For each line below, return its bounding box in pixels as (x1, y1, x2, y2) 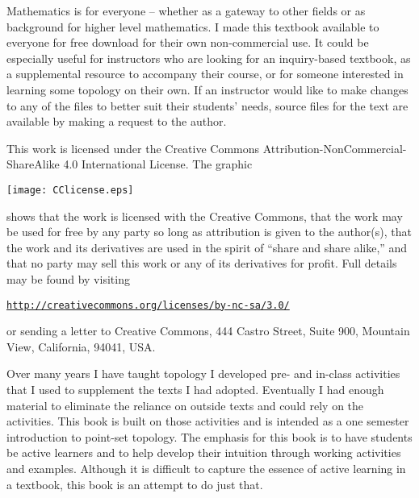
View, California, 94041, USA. (6, 338, 156, 355)
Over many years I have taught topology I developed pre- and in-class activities (6, 365, 400, 382)
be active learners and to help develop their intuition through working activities (6, 444, 401, 461)
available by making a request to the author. (6, 113, 227, 130)
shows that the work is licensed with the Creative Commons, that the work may (6, 207, 403, 224)
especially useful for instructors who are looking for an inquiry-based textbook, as (6, 49, 411, 66)
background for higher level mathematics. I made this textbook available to (6, 18, 379, 35)
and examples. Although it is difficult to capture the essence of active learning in (6, 459, 406, 476)
